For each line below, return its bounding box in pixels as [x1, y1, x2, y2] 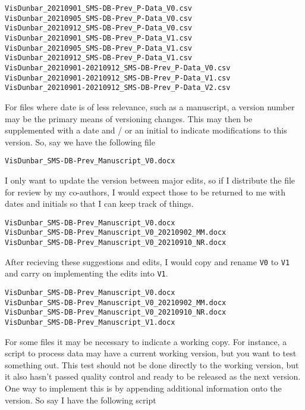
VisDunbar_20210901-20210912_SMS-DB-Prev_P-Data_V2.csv [5, 83, 231, 92]
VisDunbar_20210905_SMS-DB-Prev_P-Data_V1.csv [5, 44, 192, 52]
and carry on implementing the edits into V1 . [5, 267, 168, 279]
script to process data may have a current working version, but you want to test [5, 347, 297, 359]
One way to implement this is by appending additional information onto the [5, 382, 282, 394]
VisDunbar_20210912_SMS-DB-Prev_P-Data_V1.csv [5, 54, 192, 63]
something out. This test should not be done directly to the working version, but [5, 358, 299, 371]
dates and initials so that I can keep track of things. [5, 197, 194, 210]
